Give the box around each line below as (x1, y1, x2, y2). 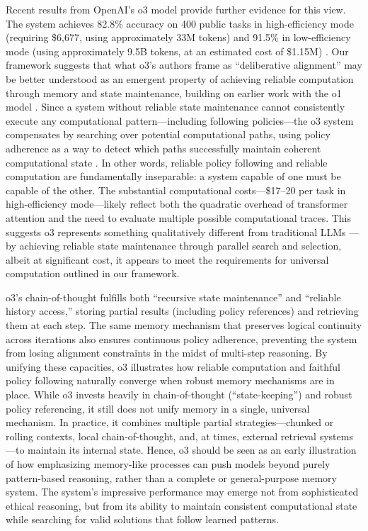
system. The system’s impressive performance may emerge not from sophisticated (6, 484, 359, 499)
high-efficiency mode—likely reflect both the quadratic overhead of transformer (6, 196, 348, 211)
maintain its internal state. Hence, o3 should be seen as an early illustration (28, 442, 357, 457)
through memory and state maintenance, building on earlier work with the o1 (6, 85, 342, 100)
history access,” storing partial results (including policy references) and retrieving (6, 303, 359, 318)
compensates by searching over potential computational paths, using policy (6, 127, 330, 142)
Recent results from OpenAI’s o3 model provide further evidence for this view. (6, 2, 346, 16)
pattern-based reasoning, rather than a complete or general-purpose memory (6, 470, 337, 485)
